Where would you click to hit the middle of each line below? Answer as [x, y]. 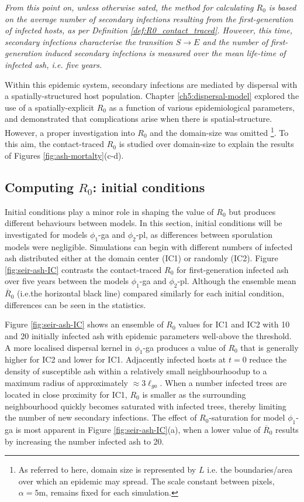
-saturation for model [247, 417]
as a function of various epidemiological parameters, [202, 107]
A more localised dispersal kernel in [68, 347]
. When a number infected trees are [223, 382]
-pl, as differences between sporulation [204, 234]
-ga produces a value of [184, 347]
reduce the [268, 359]
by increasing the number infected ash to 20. [84, 441]
